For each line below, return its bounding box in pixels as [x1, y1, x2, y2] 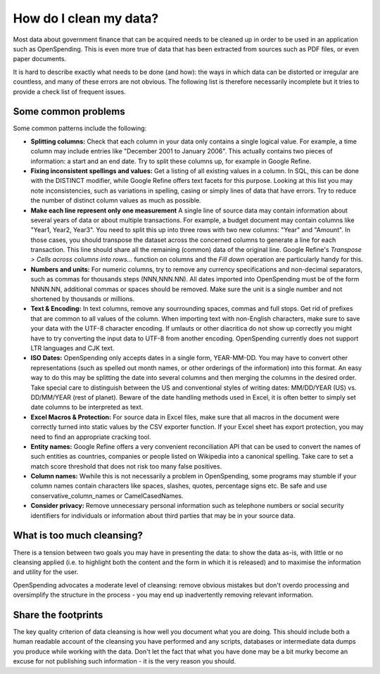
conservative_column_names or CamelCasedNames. [30, 491, 184, 500]
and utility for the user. [13, 568, 79, 576]
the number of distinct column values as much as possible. [30, 196, 202, 205]
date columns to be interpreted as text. [30, 403, 144, 412]
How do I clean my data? [13, 11, 159, 26]
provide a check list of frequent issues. [13, 87, 126, 96]
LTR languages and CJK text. [30, 344, 115, 352]
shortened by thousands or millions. [30, 295, 135, 303]
